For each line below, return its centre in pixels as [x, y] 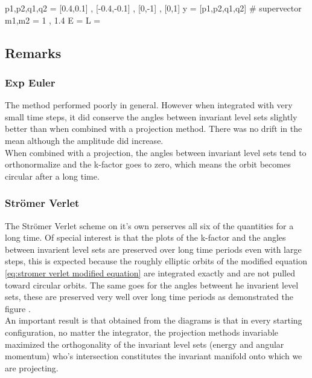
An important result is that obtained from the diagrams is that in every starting [154, 320]
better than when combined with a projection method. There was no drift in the [154, 129]
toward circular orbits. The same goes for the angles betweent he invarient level [152, 285]
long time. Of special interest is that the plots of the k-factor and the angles [145, 237]
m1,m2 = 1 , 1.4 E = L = [53, 20]
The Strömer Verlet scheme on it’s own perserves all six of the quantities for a [149, 225]
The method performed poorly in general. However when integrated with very [149, 105]
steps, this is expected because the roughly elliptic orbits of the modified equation [156, 261]
